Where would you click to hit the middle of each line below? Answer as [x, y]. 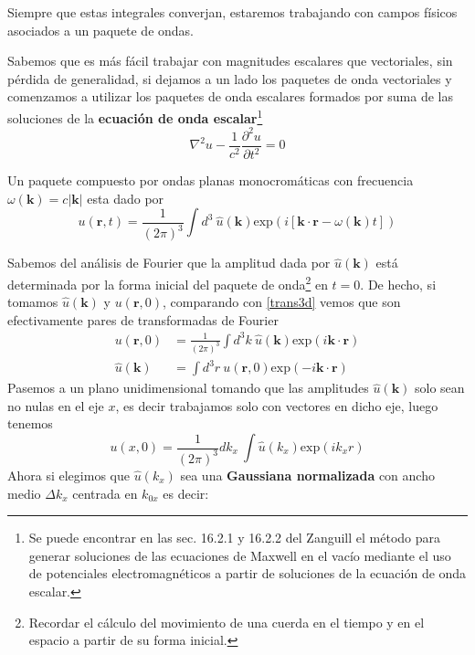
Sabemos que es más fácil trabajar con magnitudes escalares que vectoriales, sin [230, 61]
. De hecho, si [398, 284]
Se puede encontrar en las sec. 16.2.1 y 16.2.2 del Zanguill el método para [234, 538]
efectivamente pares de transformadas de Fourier [143, 319]
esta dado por [126, 198]
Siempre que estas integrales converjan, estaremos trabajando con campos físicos [232, 12]
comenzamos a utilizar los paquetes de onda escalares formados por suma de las [230, 96]
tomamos [33, 302]
